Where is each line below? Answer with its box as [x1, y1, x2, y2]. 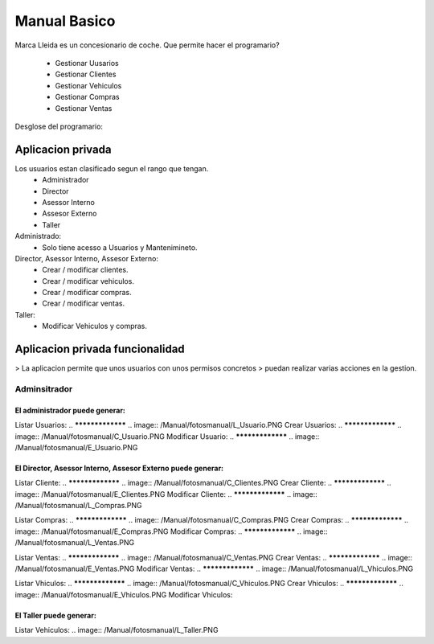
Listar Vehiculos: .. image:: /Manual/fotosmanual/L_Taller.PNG [14, 626, 219, 635]
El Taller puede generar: [14, 610, 96, 620]
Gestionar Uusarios [55, 58, 120, 68]
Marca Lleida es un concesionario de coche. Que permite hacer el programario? [14, 40, 280, 50]
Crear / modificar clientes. [42, 265, 129, 275]
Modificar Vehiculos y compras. [42, 322, 148, 331]
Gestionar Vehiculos [55, 80, 122, 90]
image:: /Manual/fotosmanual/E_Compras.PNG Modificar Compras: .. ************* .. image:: [14, 527, 328, 536]
